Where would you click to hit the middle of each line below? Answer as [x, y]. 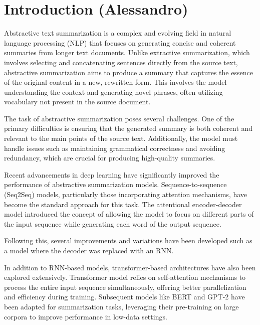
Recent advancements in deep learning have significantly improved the [112, 174]
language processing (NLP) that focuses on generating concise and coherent [120, 42]
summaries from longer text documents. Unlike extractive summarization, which [127, 52]
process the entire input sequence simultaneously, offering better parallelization [125, 287]
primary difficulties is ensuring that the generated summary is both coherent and [128, 128]
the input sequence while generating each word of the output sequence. [113, 223]
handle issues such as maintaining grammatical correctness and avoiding [115, 148]
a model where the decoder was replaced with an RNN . [89, 250]
